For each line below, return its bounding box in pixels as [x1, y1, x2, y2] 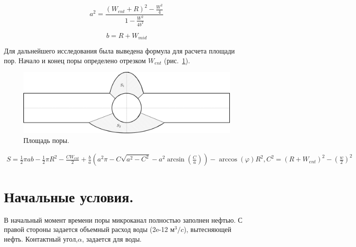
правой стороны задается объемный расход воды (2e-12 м [4, 224, 175, 234]
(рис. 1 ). [164, 55, 190, 65]
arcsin [167, 156, 185, 163]
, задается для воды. [82, 233, 142, 244]
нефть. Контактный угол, [4, 233, 78, 244]
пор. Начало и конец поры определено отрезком [4, 55, 146, 65]
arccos [219, 156, 237, 163]
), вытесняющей [184, 224, 231, 234]
